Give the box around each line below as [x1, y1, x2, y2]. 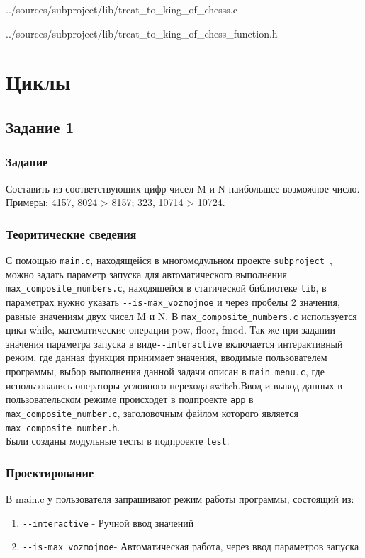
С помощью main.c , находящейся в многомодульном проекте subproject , [6, 252, 332, 267]
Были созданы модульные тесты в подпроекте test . [6, 433, 230, 448]
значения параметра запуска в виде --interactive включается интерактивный [6, 336, 343, 351]
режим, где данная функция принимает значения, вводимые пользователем [6, 350, 327, 365]
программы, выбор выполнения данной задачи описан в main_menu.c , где [6, 364, 325, 379]
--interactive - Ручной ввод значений [22, 515, 194, 530]
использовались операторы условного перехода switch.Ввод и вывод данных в [6, 377, 342, 392]
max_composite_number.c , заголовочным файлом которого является [6, 405, 298, 420]
